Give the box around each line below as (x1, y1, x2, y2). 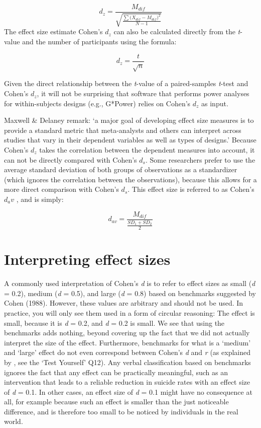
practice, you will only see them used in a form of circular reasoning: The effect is (4, 307, 255, 318)
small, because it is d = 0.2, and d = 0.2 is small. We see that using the (4, 317, 225, 328)
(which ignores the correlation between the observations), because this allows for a (4, 174, 257, 184)
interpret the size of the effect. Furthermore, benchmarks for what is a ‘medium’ (4, 337, 251, 347)
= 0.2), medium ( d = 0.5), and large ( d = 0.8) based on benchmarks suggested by (4, 288, 256, 298)
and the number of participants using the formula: (22, 36, 177, 47)
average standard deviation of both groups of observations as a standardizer (4, 164, 237, 175)
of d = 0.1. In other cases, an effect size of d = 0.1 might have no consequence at (4, 386, 252, 397)
